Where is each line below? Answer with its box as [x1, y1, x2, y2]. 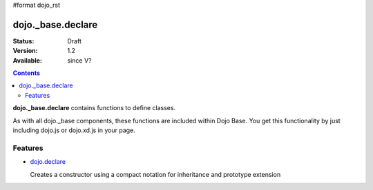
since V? [67, 56, 92, 65]
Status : [12, 36, 35, 45]
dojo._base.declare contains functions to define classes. [12, 104, 176, 112]
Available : [12, 56, 43, 65]
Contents [12, 69, 41, 77]
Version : [12, 47, 38, 55]
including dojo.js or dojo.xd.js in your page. [12, 126, 136, 134]
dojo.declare [30, 158, 66, 166]
